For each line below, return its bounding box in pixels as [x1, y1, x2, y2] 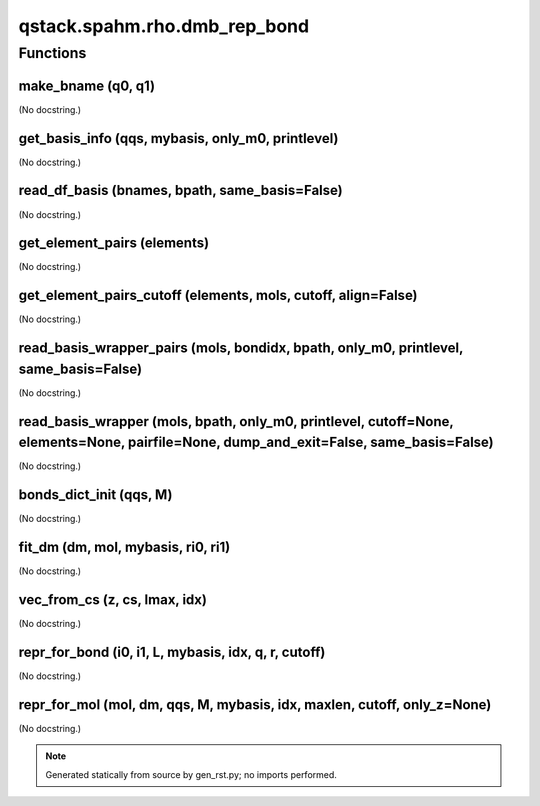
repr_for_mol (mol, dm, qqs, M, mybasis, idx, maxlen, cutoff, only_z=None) [18, 696, 492, 713]
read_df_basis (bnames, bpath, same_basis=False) [18, 182, 344, 199]
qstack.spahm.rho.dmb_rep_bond [18, 15, 310, 37]
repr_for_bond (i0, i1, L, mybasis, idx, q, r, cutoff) [18, 643, 326, 660]
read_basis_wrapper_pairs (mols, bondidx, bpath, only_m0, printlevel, [18, 340, 464, 357]
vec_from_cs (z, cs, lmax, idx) [18, 591, 207, 608]
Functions [18, 44, 87, 62]
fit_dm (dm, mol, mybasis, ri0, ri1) [18, 539, 231, 556]
